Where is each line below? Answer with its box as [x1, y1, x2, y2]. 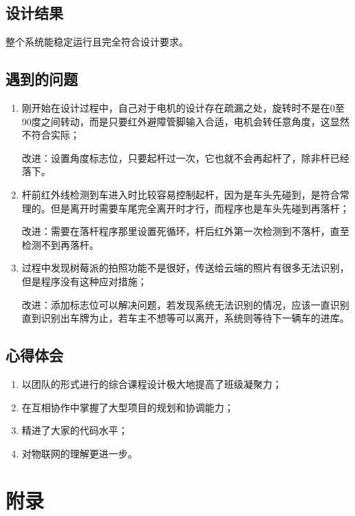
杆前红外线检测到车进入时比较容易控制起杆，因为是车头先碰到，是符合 [21, 187, 340, 201]
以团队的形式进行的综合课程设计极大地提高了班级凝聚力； [21, 376, 282, 391]
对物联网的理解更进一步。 [21, 446, 138, 460]
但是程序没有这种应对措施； [21, 274, 147, 288]
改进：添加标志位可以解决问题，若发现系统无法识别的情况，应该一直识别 [21, 297, 349, 311]
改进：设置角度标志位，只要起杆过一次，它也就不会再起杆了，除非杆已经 [21, 150, 349, 165]
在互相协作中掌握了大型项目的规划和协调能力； [21, 400, 234, 414]
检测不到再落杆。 [21, 237, 99, 251]
